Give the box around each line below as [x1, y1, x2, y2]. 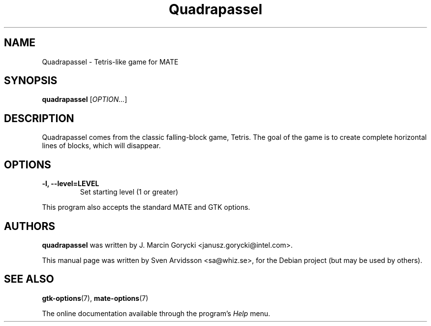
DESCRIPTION [4, 112, 74, 125]
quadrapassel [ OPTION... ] [42, 95, 127, 104]
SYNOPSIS [4, 74, 58, 87]
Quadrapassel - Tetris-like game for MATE [42, 57, 179, 66]
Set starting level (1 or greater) [80, 188, 179, 196]
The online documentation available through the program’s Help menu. [42, 309, 271, 318]
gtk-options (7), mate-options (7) [42, 293, 149, 302]
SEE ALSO [4, 273, 54, 286]
